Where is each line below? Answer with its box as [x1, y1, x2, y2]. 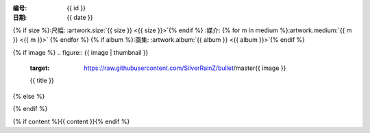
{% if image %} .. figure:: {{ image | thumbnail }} [12, 48, 149, 56]
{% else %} [12, 92, 45, 100]
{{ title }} [29, 76, 54, 85]
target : [29, 64, 50, 72]
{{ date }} [66, 14, 93, 22]
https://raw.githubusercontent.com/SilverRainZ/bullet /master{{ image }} [84, 64, 286, 72]
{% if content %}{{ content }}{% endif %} [12, 117, 130, 125]
